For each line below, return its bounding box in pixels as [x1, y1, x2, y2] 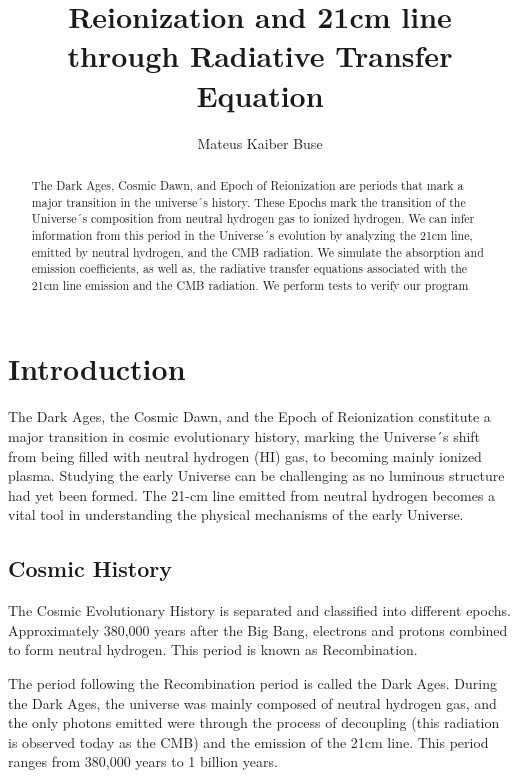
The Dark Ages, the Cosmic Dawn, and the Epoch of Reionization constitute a [8, 406, 491, 427]
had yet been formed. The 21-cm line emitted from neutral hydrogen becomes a [8, 484, 496, 505]
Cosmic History [8, 553, 172, 584]
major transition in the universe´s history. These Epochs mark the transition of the [31, 193, 466, 210]
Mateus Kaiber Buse [197, 132, 323, 153]
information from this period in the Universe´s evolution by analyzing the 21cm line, [31, 226, 473, 243]
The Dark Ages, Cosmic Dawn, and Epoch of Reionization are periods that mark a [31, 176, 464, 193]
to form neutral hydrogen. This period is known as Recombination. [8, 639, 418, 660]
